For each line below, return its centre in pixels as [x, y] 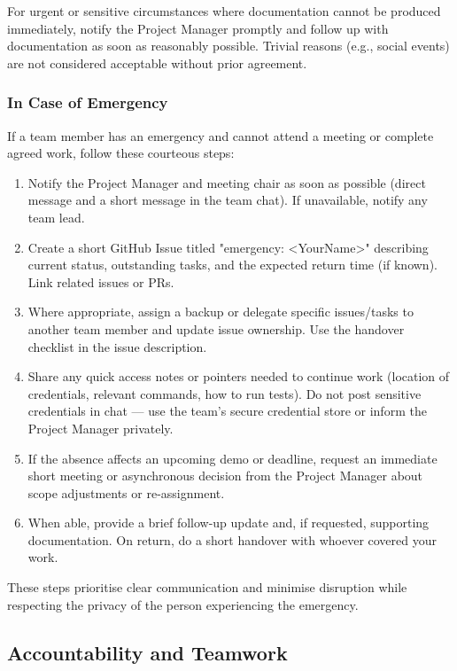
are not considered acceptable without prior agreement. [157, 62]
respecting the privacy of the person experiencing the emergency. [183, 604]
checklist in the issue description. [117, 346]
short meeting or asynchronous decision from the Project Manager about [225, 476]
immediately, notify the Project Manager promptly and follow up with [198, 28]
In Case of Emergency [88, 102]
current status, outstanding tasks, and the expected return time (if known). [232, 265]
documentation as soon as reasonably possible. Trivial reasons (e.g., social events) [228, 46]
